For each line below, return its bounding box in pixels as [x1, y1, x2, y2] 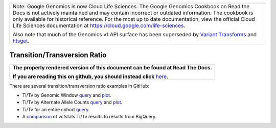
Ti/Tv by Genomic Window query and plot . [22, 92, 111, 98]
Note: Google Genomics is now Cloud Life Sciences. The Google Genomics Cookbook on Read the [12, 3, 250, 10]
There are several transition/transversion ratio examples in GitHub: [9, 83, 150, 89]
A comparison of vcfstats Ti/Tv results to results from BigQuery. [22, 114, 157, 120]
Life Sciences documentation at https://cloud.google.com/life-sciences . [12, 22, 186, 29]
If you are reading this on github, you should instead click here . [12, 73, 169, 80]
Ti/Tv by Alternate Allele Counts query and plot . [22, 99, 123, 106]
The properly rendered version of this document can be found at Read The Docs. [12, 64, 212, 71]
